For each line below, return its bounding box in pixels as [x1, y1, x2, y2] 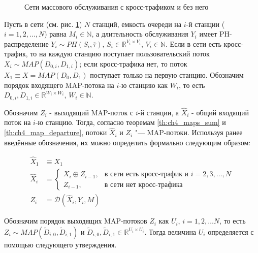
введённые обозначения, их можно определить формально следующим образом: [4, 137, 251, 147]
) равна [44, 28, 67, 39]
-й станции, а [138, 107, 179, 117]
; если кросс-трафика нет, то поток [79, 58, 187, 69]
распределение [4, 38, 49, 49]
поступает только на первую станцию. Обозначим [90, 69, 244, 80]
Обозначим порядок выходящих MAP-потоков [4, 215, 147, 226]
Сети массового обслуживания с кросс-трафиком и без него [24, 2, 209, 12]
